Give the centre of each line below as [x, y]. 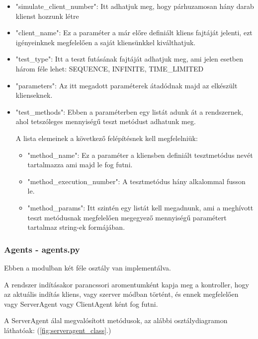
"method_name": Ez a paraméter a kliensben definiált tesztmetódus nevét [140, 155]
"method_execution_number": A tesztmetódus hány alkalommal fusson [136, 181]
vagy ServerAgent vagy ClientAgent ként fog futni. [81, 304]
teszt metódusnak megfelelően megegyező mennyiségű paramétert [127, 217]
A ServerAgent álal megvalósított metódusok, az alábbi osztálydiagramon [116, 320]
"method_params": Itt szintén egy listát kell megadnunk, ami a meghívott [140, 207]
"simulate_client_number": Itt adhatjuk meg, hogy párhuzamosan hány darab [135, 6]
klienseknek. [34, 95]
